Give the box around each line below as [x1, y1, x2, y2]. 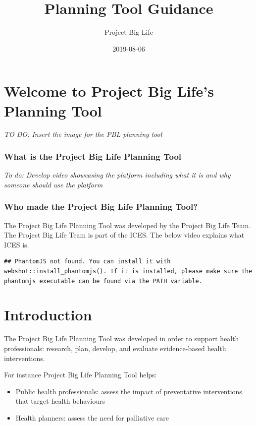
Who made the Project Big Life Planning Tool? [4, 200, 198, 213]
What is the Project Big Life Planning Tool [4, 150, 182, 162]
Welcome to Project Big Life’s [4, 81, 214, 101]
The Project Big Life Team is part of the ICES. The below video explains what [4, 230, 245, 240]
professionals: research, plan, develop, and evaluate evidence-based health [4, 343, 226, 353]
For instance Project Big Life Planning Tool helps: [4, 369, 157, 380]
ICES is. [4, 239, 29, 249]
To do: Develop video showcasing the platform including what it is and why [4, 170, 231, 180]
